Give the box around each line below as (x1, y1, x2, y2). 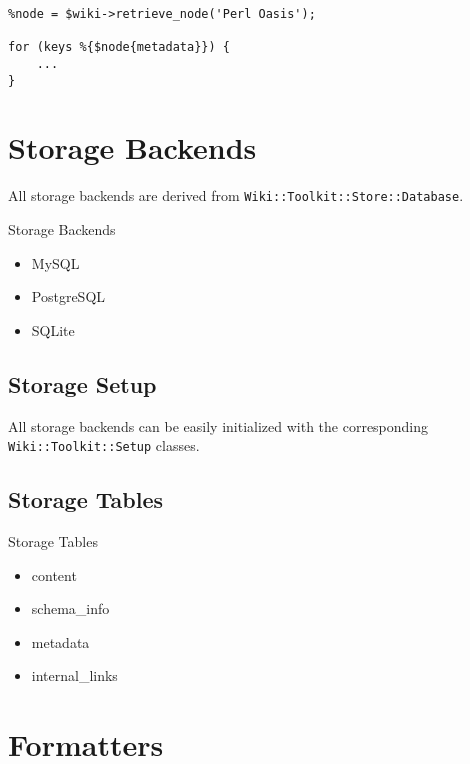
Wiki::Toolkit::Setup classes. (8, 435, 200, 456)
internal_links (31, 665, 118, 686)
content (31, 564, 77, 585)
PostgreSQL (31, 286, 106, 307)
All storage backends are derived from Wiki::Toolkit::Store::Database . (8, 185, 464, 206)
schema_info (31, 598, 110, 619)
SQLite (31, 319, 75, 340)
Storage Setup (8, 368, 157, 399)
